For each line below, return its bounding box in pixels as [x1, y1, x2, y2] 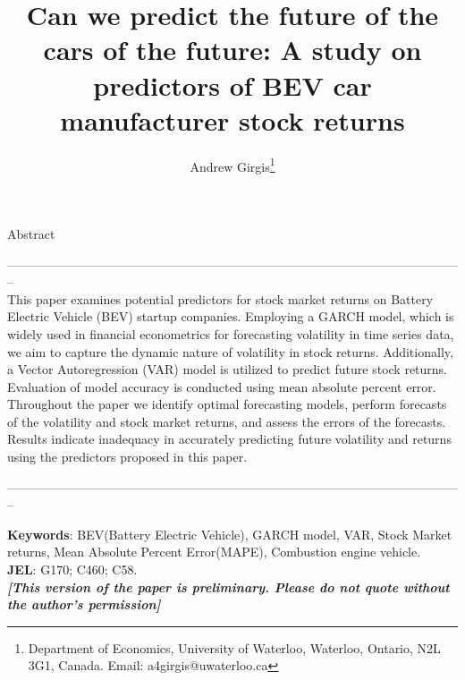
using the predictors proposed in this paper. [7, 447, 248, 466]
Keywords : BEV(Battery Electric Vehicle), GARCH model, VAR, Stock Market [7, 524, 452, 543]
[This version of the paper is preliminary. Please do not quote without [7, 577, 450, 596]
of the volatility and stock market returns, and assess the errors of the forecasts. [7, 412, 446, 430]
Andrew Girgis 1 [190, 154, 275, 175]
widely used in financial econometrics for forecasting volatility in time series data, [7, 324, 454, 343]
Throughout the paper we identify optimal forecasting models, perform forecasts [7, 395, 447, 413]
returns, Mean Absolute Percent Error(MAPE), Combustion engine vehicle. [7, 542, 421, 561]
